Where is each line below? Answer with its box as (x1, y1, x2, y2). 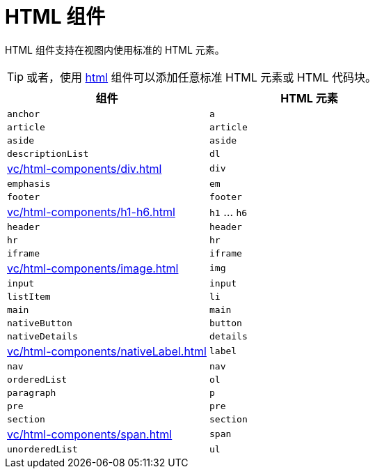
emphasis (7, 178, 51, 189)
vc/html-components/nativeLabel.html (7, 344, 207, 358)
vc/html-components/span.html (7, 427, 173, 441)
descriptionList (7, 148, 89, 159)
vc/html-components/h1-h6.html (7, 204, 175, 219)
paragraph (7, 387, 56, 398)
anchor (7, 108, 40, 119)
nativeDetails (7, 330, 78, 342)
